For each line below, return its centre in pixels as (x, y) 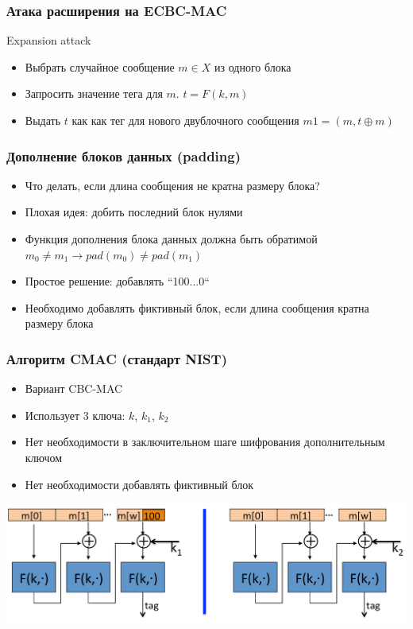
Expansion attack (49, 40)
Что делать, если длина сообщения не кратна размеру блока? (172, 185)
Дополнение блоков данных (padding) (124, 155)
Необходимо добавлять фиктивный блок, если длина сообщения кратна (197, 307)
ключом (44, 457)
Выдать (43, 120)
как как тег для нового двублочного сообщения (185, 120)
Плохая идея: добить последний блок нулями (134, 212)
